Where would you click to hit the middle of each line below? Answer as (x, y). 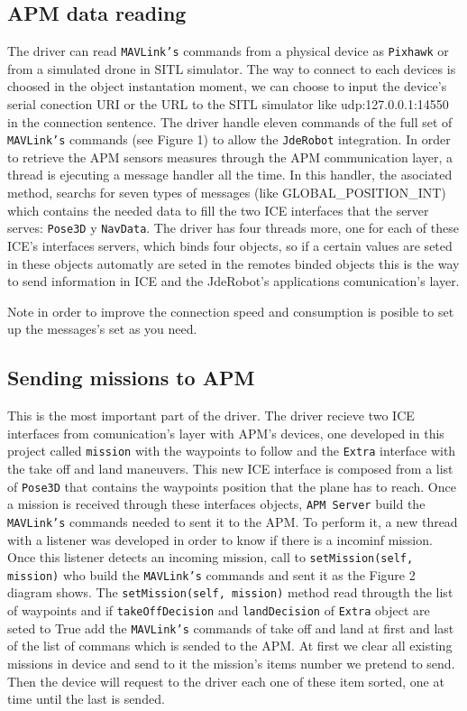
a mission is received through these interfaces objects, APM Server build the (216, 504)
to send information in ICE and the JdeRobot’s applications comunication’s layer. (233, 281)
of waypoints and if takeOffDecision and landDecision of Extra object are (219, 610)
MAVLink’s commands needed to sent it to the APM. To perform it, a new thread (233, 521)
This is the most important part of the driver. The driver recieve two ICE (211, 416)
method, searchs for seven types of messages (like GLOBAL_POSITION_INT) (227, 193)
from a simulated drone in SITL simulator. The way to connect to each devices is (232, 68)
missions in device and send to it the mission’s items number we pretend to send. (231, 663)
